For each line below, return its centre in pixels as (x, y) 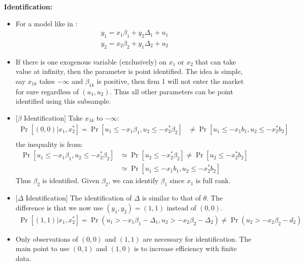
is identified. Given (71, 180)
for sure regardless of (47, 91)
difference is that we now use (59, 207)
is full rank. (213, 180)
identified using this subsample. (63, 101)
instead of (181, 207)
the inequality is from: (49, 144)
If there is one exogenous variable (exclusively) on (91, 61)
